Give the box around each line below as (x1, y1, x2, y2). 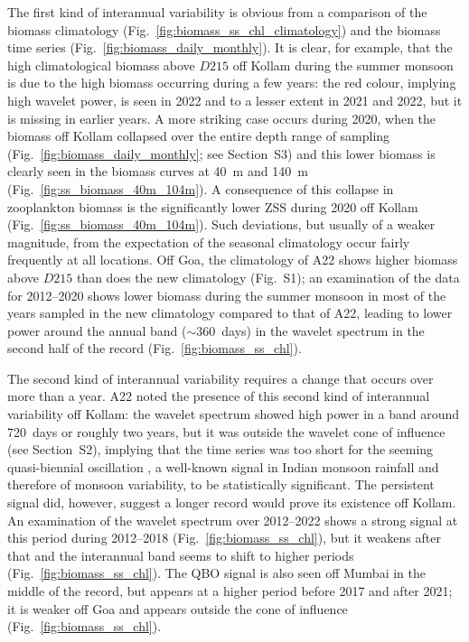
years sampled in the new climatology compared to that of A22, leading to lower (7, 303, 453, 322)
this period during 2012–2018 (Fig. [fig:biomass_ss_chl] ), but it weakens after (7, 528, 441, 547)
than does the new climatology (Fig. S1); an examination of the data (76, 267, 460, 286)
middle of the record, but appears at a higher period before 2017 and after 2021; (7, 582, 453, 600)
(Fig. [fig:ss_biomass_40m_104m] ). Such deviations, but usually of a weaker (7, 215, 436, 234)
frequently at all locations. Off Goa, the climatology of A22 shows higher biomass (7, 250, 458, 269)
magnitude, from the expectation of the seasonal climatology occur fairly (7, 232, 410, 251)
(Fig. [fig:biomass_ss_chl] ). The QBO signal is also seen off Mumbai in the (7, 563, 426, 582)
